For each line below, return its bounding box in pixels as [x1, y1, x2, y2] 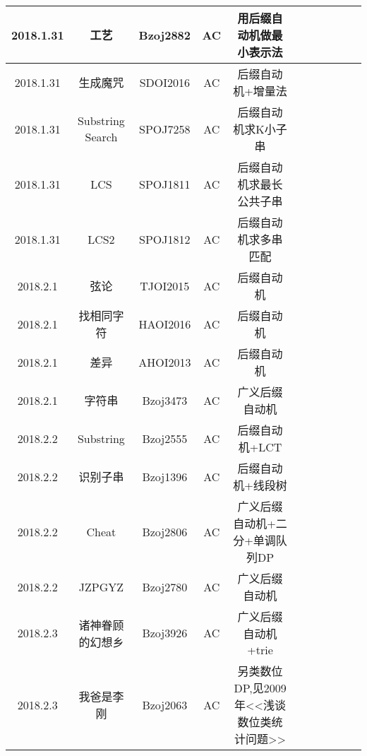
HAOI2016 [138, 315, 191, 332]
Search [85, 129, 118, 145]
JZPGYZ [78, 578, 124, 595]
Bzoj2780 [142, 578, 188, 595]
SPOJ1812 [139, 230, 191, 247]
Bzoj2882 [138, 26, 191, 43]
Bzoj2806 [142, 523, 188, 540]
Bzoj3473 [142, 391, 188, 408]
